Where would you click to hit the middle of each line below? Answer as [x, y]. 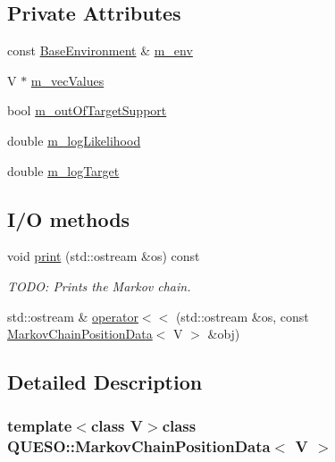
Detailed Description [105, 382]
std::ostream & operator [73, 316]
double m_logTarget [63, 170]
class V [117, 426]
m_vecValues [67, 80]
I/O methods [69, 218]
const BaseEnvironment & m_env [100, 50]
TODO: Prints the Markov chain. [99, 286]
